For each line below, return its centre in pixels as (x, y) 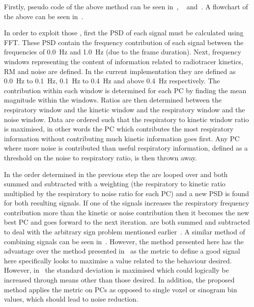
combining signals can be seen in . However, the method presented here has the (124, 241)
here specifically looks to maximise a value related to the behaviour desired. (118, 260)
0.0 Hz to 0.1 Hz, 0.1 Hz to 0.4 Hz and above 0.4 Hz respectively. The (112, 81)
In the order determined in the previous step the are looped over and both (116, 174)
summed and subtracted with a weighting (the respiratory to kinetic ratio (115, 184)
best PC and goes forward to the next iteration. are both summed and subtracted (127, 222)
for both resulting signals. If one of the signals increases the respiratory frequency (127, 203)
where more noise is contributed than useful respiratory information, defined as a (126, 148)
